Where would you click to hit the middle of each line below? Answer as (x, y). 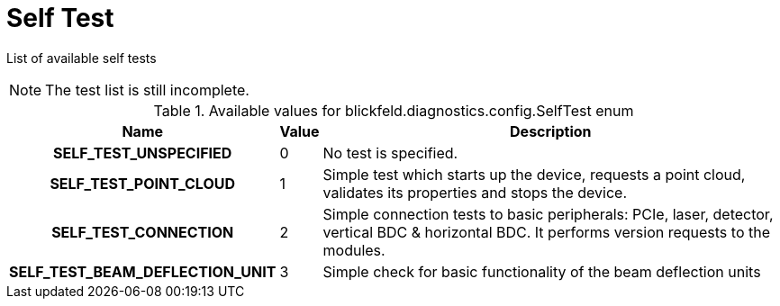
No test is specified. (390, 153)
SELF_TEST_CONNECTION (143, 232)
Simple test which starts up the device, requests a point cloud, (534, 174)
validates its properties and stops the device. (475, 192)
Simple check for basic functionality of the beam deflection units (542, 271)
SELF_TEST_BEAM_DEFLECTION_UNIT (143, 271)
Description (551, 131)
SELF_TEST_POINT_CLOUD (143, 183)
